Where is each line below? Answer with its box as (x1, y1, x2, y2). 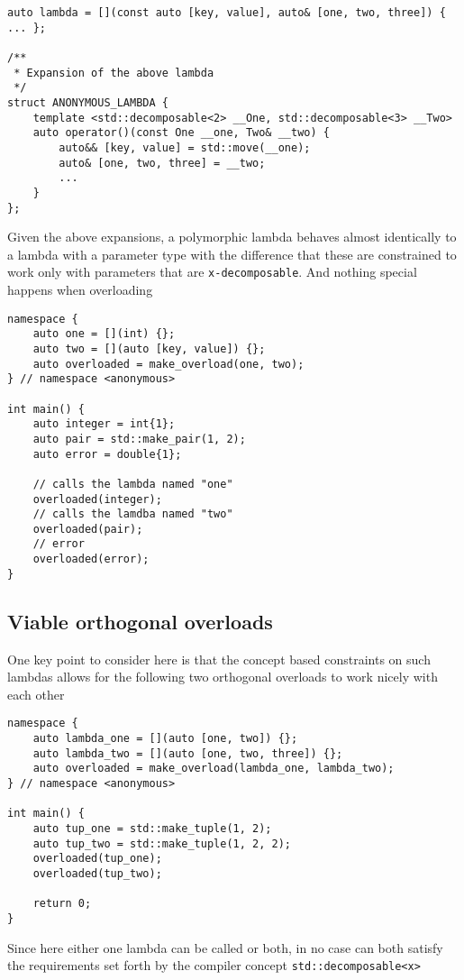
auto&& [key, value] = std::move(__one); (59, 141, 311, 154)
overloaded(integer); (32, 492, 162, 506)
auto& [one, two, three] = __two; (59, 156, 266, 169)
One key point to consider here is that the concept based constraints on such (7, 649, 431, 668)
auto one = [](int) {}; (32, 327, 176, 341)
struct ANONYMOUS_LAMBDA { (7, 96, 168, 109)
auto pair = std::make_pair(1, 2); (32, 432, 246, 445)
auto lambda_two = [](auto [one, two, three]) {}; (32, 746, 343, 760)
